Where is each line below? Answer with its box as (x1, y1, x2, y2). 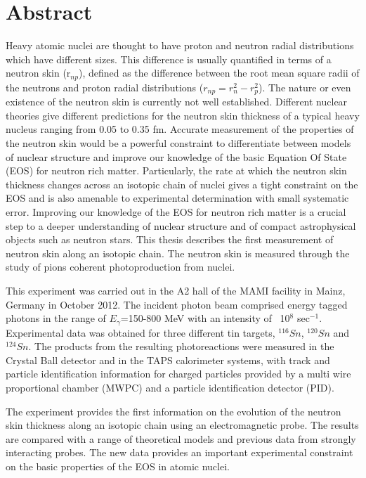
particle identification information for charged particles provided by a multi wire (6, 366, 351, 381)
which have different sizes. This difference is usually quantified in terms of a (6, 51, 332, 66)
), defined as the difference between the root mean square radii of (78, 65, 360, 80)
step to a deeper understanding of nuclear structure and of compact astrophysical (6, 218, 356, 233)
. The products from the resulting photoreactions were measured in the (28, 339, 334, 354)
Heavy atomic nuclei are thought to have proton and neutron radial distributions (6, 38, 354, 53)
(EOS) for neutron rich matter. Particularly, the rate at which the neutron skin (6, 163, 347, 178)
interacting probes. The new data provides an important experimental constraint (6, 445, 353, 460)
